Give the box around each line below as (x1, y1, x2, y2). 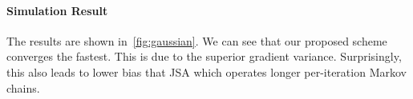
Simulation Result (6, 2, 108, 18)
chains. (6, 79, 40, 96)
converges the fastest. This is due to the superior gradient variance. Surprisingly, (6, 48, 402, 65)
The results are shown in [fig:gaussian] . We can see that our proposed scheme (6, 32, 387, 49)
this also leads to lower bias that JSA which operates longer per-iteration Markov (6, 63, 407, 80)
